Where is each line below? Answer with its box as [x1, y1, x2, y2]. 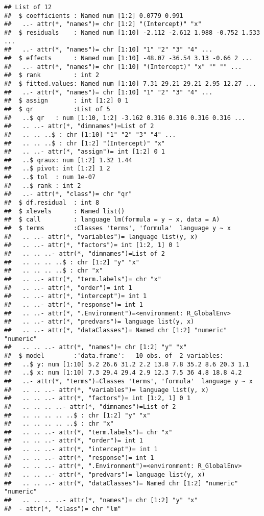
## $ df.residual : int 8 [4, 199, 100, 207]
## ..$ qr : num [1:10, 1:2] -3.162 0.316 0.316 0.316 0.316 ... [4, 114, 246, 121]
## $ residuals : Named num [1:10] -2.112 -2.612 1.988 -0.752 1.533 [4, 29, 260, 36]
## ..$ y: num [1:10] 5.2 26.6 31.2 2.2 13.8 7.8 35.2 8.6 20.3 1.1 [4, 360, 249, 368]
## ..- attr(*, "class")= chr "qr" [4, 190, 132, 198]
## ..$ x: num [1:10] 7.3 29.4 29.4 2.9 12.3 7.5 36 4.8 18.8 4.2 [4, 369, 242, 377]
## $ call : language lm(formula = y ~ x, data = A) [4, 216, 220, 224]
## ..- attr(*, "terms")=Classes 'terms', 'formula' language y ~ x [4, 377, 253, 385]
